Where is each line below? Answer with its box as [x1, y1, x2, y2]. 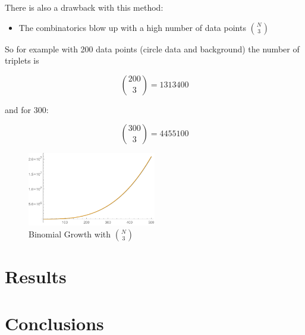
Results [5, 264, 67, 289]
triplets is [5, 54, 39, 67]
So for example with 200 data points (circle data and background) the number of [5, 42, 300, 55]
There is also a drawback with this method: [5, 1, 163, 13]
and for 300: [5, 103, 49, 115]
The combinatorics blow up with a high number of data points [18, 21, 246, 33]
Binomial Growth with [29, 228, 111, 240]
